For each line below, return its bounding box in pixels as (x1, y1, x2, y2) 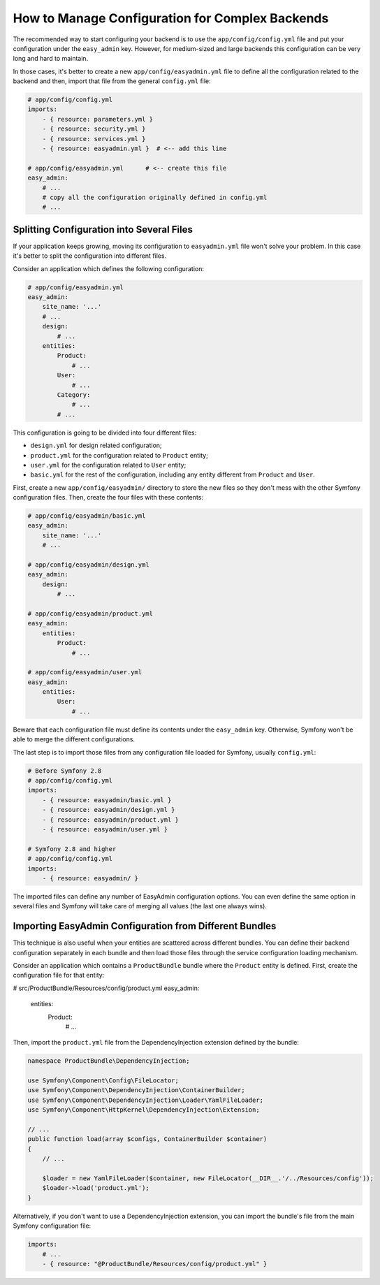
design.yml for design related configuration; (30, 441, 162, 450)
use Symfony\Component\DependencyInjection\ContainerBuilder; (27, 1087, 245, 1094)
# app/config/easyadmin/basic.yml (27, 512, 146, 520)
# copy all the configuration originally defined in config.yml (42, 194, 268, 201)
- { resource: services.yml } (42, 135, 146, 143)
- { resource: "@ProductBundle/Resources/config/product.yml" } (42, 1260, 268, 1268)
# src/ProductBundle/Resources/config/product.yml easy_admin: (13, 984, 200, 992)
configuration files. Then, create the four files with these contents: (13, 493, 204, 502)
